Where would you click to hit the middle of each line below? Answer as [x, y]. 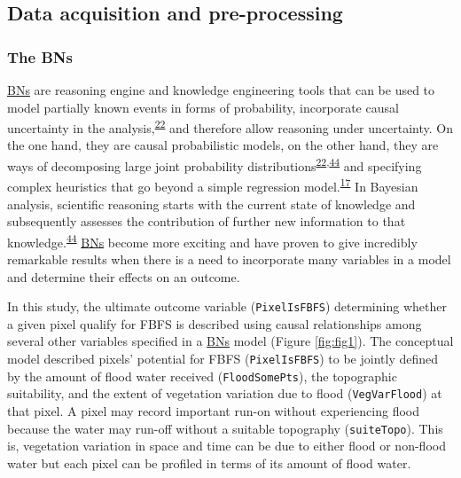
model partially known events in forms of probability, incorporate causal [203, 107]
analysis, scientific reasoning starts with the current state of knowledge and [211, 204]
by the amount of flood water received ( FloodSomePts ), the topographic [202, 376]
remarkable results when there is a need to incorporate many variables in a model [229, 259]
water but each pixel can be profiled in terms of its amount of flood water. [209, 462]
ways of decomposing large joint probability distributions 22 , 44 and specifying [215, 165]
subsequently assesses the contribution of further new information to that [207, 221]
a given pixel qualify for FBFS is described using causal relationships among [215, 323]
